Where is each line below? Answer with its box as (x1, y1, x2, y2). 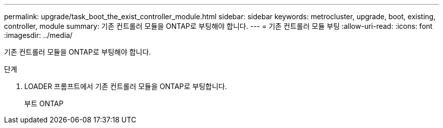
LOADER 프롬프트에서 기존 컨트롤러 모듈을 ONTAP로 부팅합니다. (24, 82, 227, 91)
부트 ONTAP (24, 99, 64, 108)
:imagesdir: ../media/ (4, 31, 73, 39)
